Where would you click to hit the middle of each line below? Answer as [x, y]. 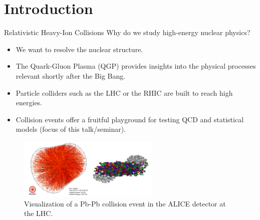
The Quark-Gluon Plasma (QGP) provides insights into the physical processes [136, 66]
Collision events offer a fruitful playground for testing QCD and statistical [130, 119]
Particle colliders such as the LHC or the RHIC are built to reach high [124, 92]
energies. [29, 102]
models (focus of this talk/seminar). [71, 129]
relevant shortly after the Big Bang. [71, 75]
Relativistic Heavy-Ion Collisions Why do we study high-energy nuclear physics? [127, 32]
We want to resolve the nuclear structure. [79, 49]
